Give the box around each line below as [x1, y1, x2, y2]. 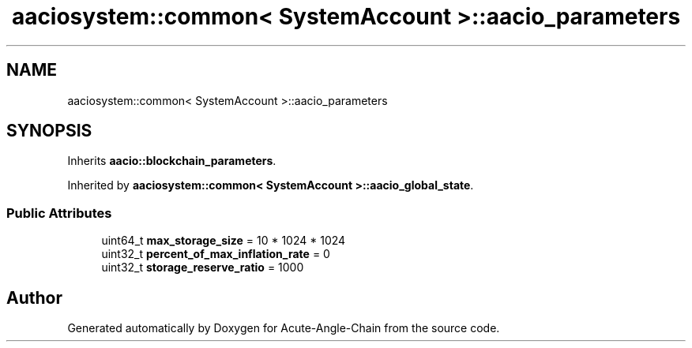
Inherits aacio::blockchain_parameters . [67, 154, 276, 168]
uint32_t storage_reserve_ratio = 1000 [101, 260, 304, 275]
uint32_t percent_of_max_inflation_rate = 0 [101, 247, 330, 261]
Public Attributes [6, 204, 112, 221]
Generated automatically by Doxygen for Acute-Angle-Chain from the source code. [67, 321, 500, 335]
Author [6, 287, 62, 308]
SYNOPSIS [6, 121, 92, 141]
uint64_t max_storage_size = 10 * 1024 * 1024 [101, 234, 346, 248]
